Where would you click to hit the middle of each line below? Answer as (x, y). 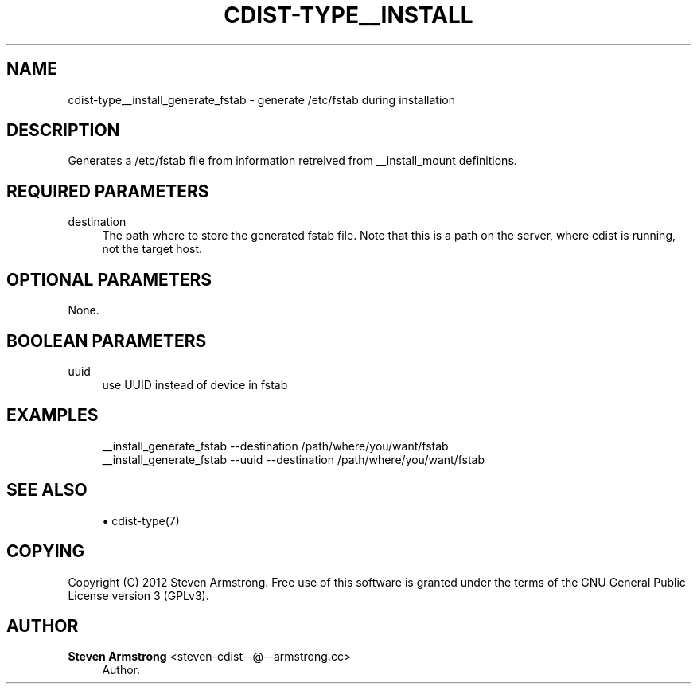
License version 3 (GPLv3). (138, 595)
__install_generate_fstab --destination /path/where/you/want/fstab (275, 446)
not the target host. (152, 249)
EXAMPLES (53, 415)
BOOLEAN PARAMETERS (107, 341)
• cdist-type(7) (141, 520)
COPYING (46, 552)
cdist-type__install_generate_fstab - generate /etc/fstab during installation (261, 99)
